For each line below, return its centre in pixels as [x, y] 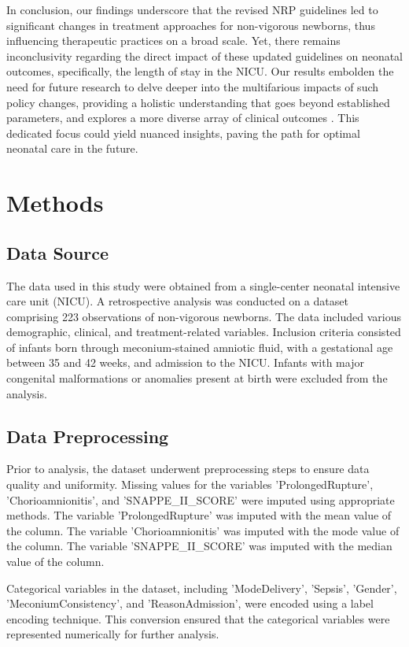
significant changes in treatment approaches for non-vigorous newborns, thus [191, 25]
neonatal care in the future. [72, 148]
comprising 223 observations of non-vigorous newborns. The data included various [204, 316]
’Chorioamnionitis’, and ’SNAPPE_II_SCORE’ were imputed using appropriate [201, 499]
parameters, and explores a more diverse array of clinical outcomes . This [183, 118]
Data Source [58, 252]
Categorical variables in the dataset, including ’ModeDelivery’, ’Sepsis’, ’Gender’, [202, 588]
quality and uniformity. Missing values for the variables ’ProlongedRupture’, [190, 484]
